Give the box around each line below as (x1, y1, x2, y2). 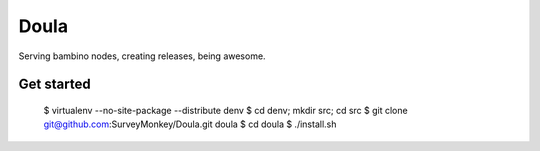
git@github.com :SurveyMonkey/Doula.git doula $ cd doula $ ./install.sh (43, 118, 337, 130)
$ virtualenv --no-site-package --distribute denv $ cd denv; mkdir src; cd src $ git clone (43, 104, 409, 116)
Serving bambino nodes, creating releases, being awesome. (18, 50, 266, 62)
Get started (18, 76, 91, 93)
